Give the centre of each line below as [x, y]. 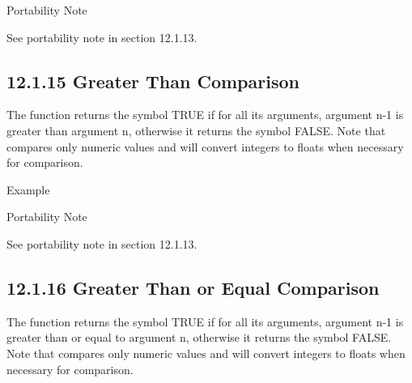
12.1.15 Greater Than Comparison [153, 81]
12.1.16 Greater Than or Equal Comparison [193, 287]
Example [28, 189]
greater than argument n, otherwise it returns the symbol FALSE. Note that [196, 130]
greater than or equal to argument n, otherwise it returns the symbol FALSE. [199, 337]
